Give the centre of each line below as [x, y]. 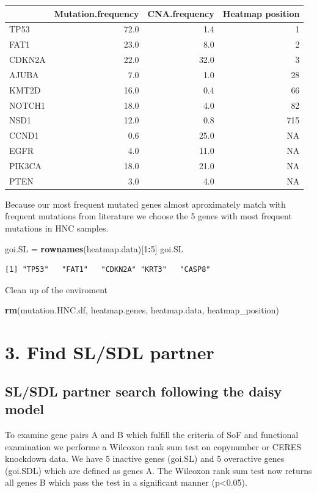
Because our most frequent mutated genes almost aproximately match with [145, 204]
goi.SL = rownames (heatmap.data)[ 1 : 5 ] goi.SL [94, 248]
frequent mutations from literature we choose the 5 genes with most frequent [148, 216]
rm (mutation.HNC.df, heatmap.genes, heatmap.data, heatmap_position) [142, 310]
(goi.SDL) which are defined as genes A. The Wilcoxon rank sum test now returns [158, 470]
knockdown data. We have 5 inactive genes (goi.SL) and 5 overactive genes [145, 458]
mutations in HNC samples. [57, 228]
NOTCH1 [27, 105]
